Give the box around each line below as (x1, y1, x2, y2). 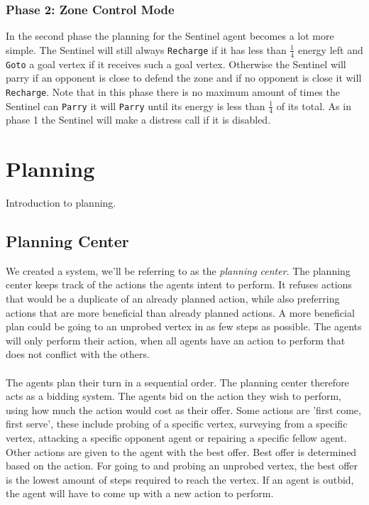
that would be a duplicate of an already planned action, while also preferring (6, 291, 340, 306)
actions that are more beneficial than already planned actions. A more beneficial (6, 305, 355, 320)
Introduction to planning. (6, 195, 116, 210)
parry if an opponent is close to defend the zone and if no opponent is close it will (6, 70, 362, 85)
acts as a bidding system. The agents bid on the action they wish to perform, (6, 389, 342, 403)
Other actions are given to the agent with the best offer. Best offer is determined (6, 444, 357, 459)
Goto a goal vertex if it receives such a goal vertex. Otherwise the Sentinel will (6, 56, 346, 71)
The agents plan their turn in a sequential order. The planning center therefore (6, 374, 349, 389)
